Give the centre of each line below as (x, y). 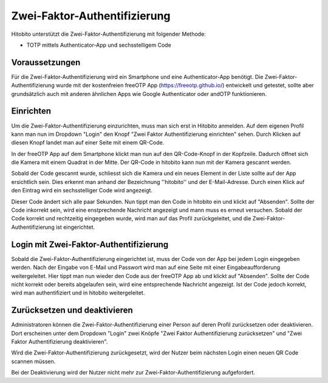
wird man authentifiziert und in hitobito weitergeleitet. (78, 293)
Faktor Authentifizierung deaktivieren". (60, 341)
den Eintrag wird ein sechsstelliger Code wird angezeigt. (82, 191)
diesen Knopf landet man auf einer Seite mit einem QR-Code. (88, 143)
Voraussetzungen (46, 62)
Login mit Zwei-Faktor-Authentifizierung (90, 244)
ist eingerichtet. (75, 227)
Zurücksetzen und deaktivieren (72, 310)
